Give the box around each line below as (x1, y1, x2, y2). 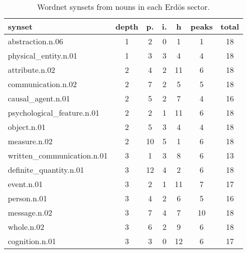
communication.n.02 (8, 78, 77, 90)
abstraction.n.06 (8, 35, 63, 47)
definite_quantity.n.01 (8, 164, 84, 175)
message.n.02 (8, 207, 52, 218)
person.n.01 (8, 192, 47, 204)
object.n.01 (8, 121, 46, 132)
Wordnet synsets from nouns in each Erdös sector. (37, 1, 210, 12)
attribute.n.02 (8, 64, 56, 75)
